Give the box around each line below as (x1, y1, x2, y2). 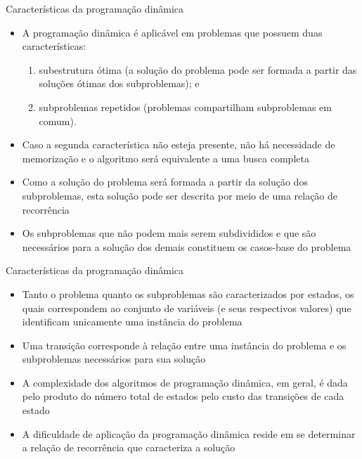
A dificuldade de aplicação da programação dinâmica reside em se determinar (22, 426, 356, 441)
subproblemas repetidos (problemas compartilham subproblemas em (39, 99, 332, 114)
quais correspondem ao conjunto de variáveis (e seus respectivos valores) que (22, 300, 351, 315)
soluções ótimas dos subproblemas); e (39, 76, 200, 91)
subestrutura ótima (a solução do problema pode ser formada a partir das (39, 62, 357, 77)
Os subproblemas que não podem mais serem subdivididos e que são (22, 226, 316, 240)
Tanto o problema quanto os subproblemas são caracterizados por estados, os (22, 286, 354, 301)
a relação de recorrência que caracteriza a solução (22, 440, 235, 455)
